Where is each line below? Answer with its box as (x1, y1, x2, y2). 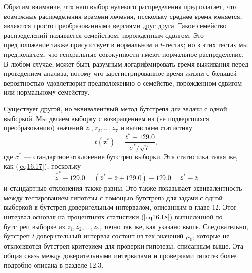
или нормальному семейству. (4, 87, 90, 97)
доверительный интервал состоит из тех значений (36, 231, 184, 241)
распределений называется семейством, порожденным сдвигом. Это (4, 30, 204, 40)
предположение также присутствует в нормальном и (4, 39, 158, 50)
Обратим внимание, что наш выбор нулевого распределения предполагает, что (4, 1, 236, 11)
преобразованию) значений (4, 123, 84, 133)
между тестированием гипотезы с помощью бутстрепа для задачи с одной (4, 192, 223, 202)
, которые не (193, 231, 230, 241)
